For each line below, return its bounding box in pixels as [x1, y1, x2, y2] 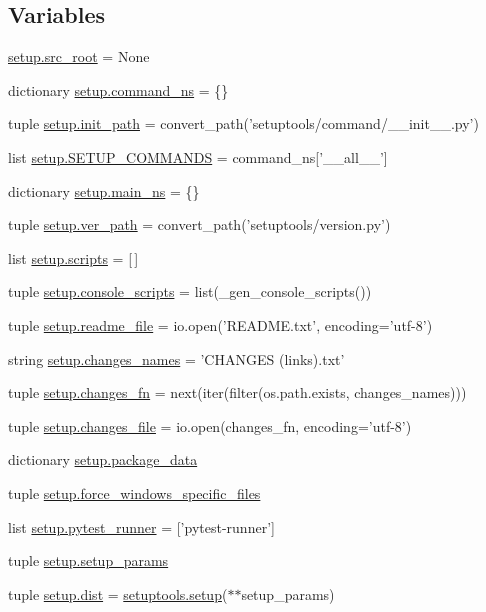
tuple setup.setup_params [8, 550, 169, 571]
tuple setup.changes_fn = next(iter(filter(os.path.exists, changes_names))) [8, 382, 467, 403]
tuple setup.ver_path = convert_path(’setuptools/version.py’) [8, 214, 391, 235]
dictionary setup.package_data [8, 449, 198, 470]
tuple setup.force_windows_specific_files [8, 482, 261, 503]
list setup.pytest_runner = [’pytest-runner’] [8, 516, 275, 537]
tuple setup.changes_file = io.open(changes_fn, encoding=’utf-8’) [8, 415, 412, 436]
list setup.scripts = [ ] [8, 247, 139, 268]
